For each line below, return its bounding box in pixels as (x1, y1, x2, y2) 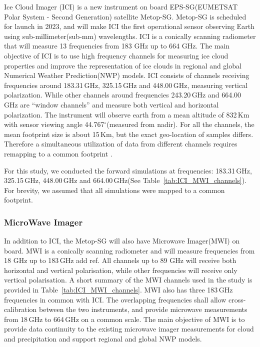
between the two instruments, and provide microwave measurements (39, 304, 247, 314)
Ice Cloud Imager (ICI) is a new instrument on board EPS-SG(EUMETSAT (4, 1, 238, 11)
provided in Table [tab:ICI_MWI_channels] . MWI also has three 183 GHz (4, 284, 233, 295)
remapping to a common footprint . (4, 148, 112, 158)
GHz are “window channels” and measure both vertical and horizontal (4, 99, 219, 109)
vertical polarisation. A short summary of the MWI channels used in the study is (4, 274, 252, 285)
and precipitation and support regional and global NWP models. (4, 333, 202, 344)
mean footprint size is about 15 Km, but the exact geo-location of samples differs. (4, 128, 253, 139)
